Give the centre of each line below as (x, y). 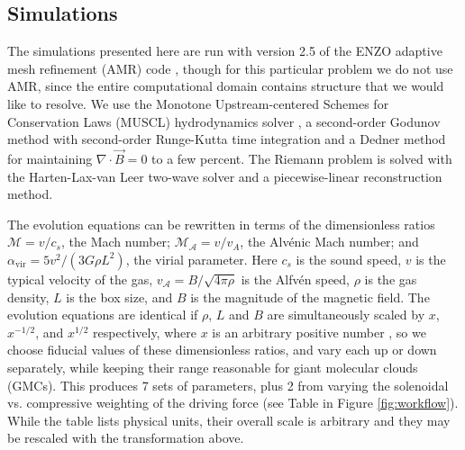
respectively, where (145, 332)
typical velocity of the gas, (80, 279)
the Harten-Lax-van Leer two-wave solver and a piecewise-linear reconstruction (225, 176)
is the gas (391, 279)
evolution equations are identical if (103, 315)
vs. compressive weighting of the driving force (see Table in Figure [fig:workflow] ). (233, 403)
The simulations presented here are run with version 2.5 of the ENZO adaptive (225, 51)
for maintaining (50, 158)
